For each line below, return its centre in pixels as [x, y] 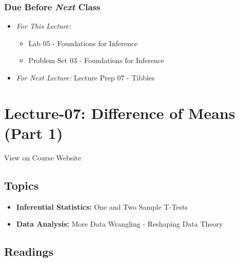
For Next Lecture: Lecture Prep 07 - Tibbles [85, 77]
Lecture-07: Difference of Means [120, 113]
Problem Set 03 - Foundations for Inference [96, 60]
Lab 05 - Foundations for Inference [83, 43]
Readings [29, 251]
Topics [22, 185]
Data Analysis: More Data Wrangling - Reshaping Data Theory [120, 224]
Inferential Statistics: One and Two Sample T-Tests [102, 206]
